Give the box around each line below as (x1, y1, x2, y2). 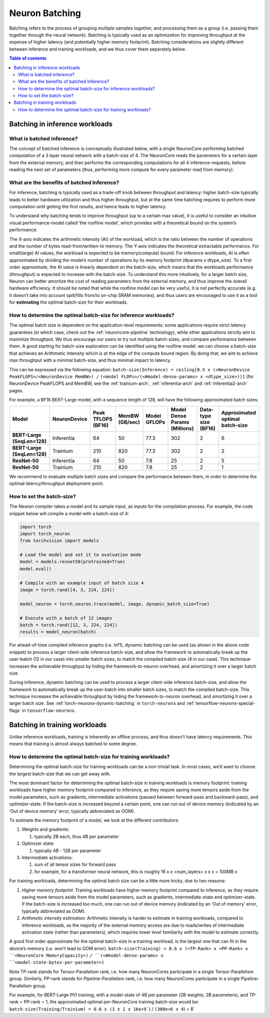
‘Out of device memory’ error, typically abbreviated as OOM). (9, 808, 135, 814)
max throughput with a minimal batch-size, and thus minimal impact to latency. (9, 357, 171, 363)
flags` (9, 707, 21, 713)
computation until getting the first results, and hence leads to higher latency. (9, 204, 167, 210)
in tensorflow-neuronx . (21, 707, 76, 713)
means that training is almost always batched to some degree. (9, 741, 137, 747)
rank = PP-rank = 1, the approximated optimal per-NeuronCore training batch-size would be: (9, 999, 199, 1005)
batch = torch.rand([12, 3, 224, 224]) (19, 622, 117, 628)
